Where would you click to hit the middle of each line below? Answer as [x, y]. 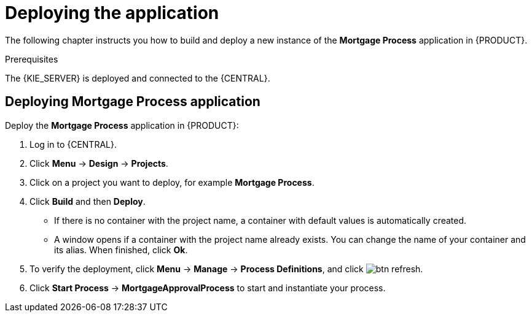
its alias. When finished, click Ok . [121, 250]
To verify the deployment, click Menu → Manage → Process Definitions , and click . [226, 269]
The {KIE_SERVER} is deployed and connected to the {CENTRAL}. [138, 78]
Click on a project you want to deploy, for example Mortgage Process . [172, 182]
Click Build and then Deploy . [88, 201]
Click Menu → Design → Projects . [99, 163]
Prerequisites [32, 59]
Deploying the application [112, 13]
